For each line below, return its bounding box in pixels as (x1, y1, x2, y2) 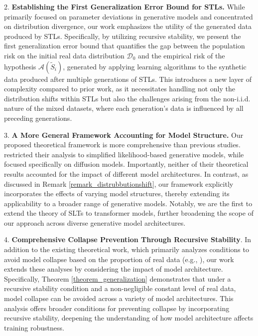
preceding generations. (4, 112, 72, 123)
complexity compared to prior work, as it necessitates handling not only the (4, 83, 236, 94)
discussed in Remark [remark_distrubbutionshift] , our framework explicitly (4, 178, 234, 189)
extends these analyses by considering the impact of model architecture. (4, 264, 223, 274)
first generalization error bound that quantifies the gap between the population (4, 40, 245, 51)
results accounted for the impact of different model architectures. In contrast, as (4, 168, 249, 179)
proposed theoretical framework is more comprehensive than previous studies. (4, 139, 241, 150)
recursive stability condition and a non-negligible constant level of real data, (4, 283, 236, 294)
